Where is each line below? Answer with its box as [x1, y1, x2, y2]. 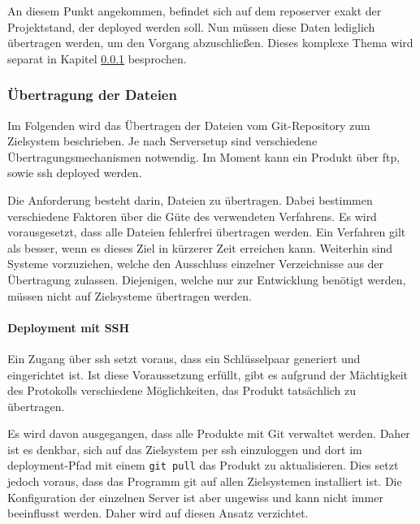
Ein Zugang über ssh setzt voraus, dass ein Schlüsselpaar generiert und [7, 349, 361, 366]
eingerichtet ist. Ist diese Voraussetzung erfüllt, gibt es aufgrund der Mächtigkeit [7, 366, 408, 383]
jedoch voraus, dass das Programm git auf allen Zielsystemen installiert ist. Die [7, 473, 402, 490]
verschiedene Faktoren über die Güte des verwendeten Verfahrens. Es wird [7, 207, 377, 224]
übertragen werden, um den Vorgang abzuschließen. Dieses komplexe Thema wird [7, 34, 414, 51]
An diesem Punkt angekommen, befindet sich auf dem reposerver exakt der [7, 2, 382, 19]
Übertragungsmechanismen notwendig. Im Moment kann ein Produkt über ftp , [7, 148, 401, 165]
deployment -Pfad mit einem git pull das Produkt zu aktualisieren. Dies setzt [7, 457, 399, 474]
